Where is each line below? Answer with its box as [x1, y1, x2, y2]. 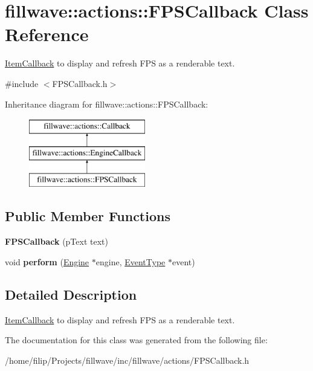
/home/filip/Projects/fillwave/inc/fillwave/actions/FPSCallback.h [5, 353, 250, 366]
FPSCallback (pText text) [5, 235, 108, 248]
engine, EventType [95, 255, 166, 268]
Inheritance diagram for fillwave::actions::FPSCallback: [5, 97, 208, 110]
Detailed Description [5, 285, 137, 303]
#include [5, 77, 39, 89]
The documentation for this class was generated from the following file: [5, 334, 268, 346]
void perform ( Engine [5, 255, 89, 268]
